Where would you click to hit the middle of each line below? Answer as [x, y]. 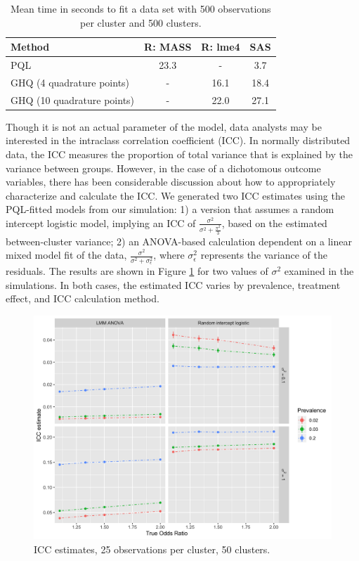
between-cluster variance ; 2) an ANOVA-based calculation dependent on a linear [179, 241]
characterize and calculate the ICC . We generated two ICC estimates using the [175, 195]
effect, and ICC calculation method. [83, 298]
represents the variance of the [264, 255]
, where [169, 255]
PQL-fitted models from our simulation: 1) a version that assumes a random [170, 209]
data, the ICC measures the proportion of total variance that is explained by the [179, 154]
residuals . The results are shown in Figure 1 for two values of [137, 271]
